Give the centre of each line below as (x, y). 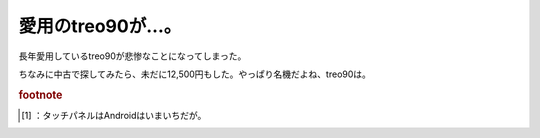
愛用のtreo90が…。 (100, 26)
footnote (40, 95)
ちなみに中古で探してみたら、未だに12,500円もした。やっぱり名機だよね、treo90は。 (195, 74)
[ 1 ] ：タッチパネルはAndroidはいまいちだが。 (114, 115)
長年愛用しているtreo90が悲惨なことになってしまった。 (132, 56)
